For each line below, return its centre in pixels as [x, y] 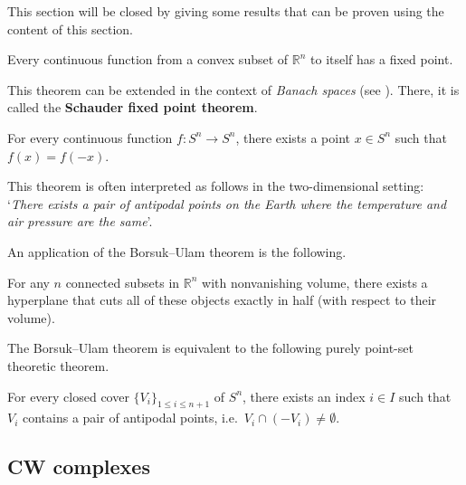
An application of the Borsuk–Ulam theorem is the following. [177, 251]
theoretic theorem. [58, 365]
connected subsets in [123, 282]
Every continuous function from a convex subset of [148, 59]
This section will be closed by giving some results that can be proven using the [226, 11]
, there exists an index [304, 396]
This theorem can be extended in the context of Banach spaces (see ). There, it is [233, 89]
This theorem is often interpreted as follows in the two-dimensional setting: [216, 186]
